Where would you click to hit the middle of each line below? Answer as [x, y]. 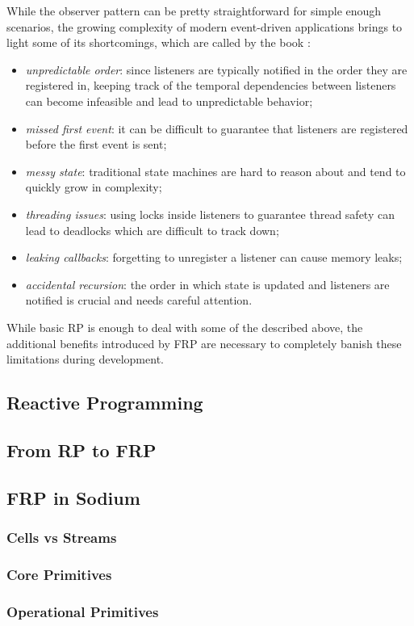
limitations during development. [85, 359]
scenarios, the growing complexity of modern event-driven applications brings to [205, 26]
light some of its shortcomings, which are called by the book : [159, 42]
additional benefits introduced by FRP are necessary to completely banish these [204, 343]
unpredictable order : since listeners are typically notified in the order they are [216, 69]
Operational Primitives [83, 611]
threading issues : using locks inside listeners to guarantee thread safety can [210, 214]
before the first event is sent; [96, 144]
